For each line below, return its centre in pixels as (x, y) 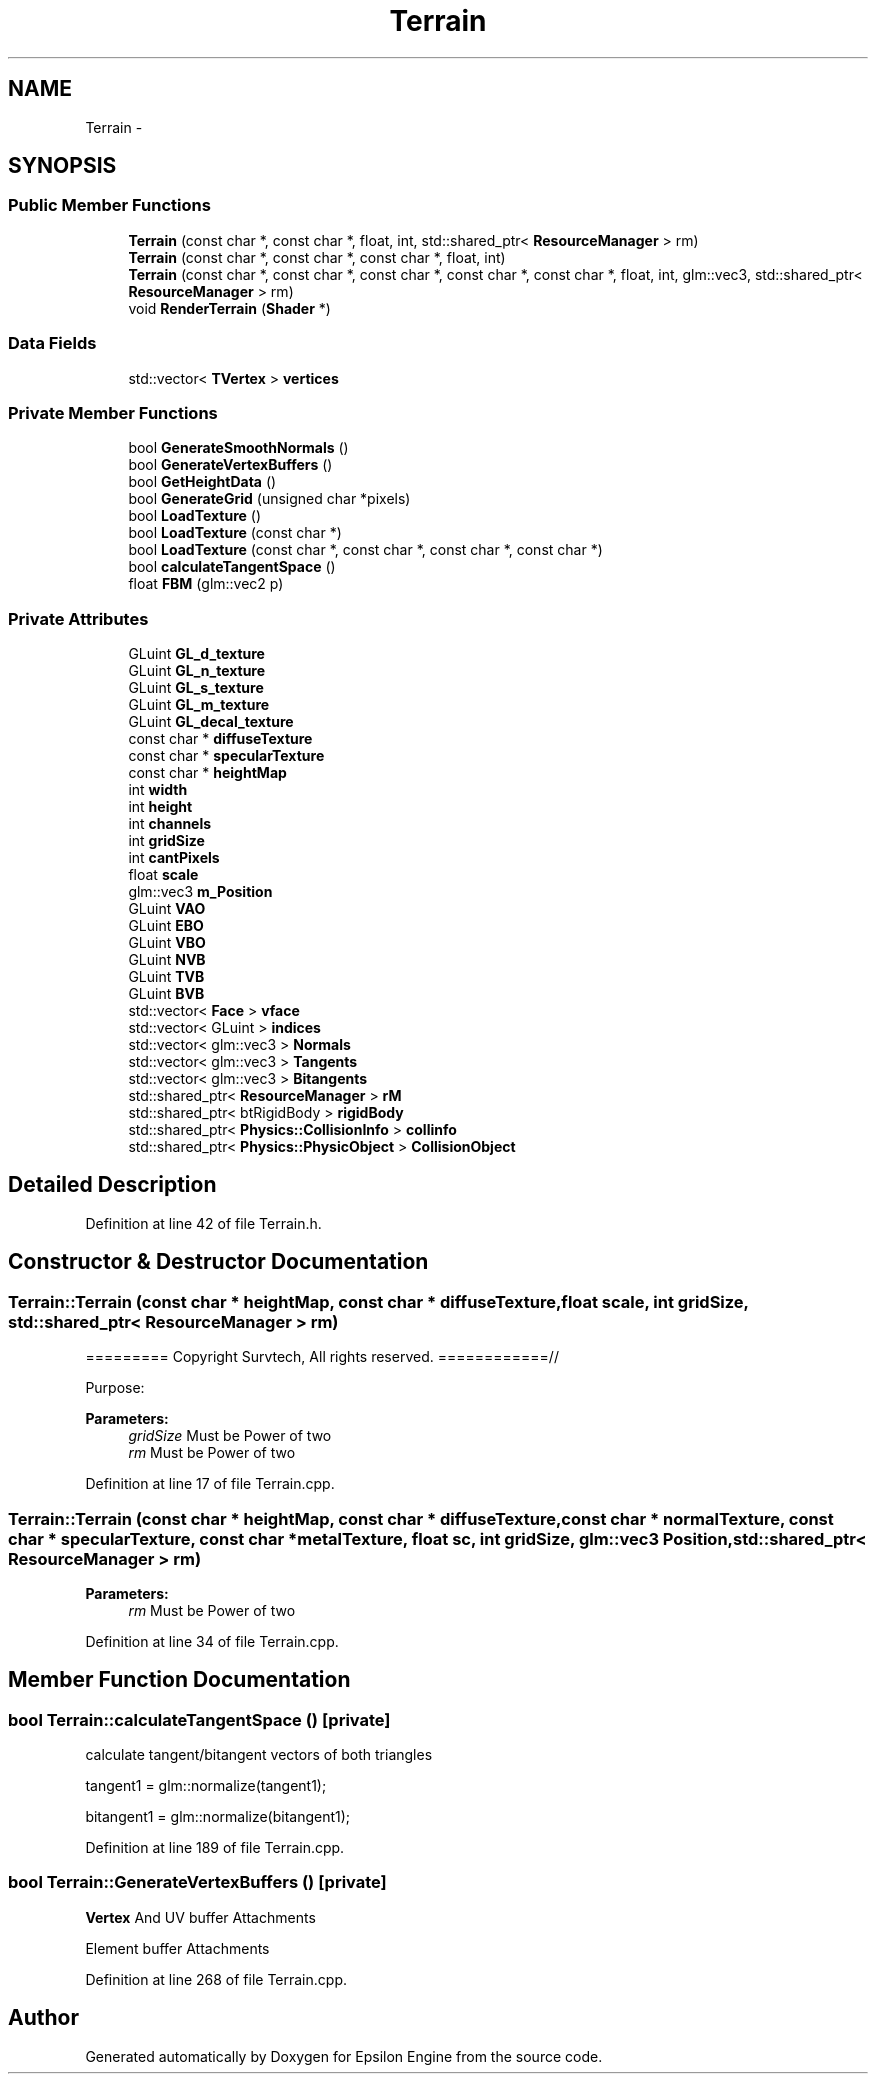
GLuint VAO (167, 909)
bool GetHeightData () (202, 482)
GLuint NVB (167, 960)
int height (160, 807)
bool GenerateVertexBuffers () (230, 465)
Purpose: (115, 1388)
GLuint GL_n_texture (197, 671)
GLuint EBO (166, 926)
